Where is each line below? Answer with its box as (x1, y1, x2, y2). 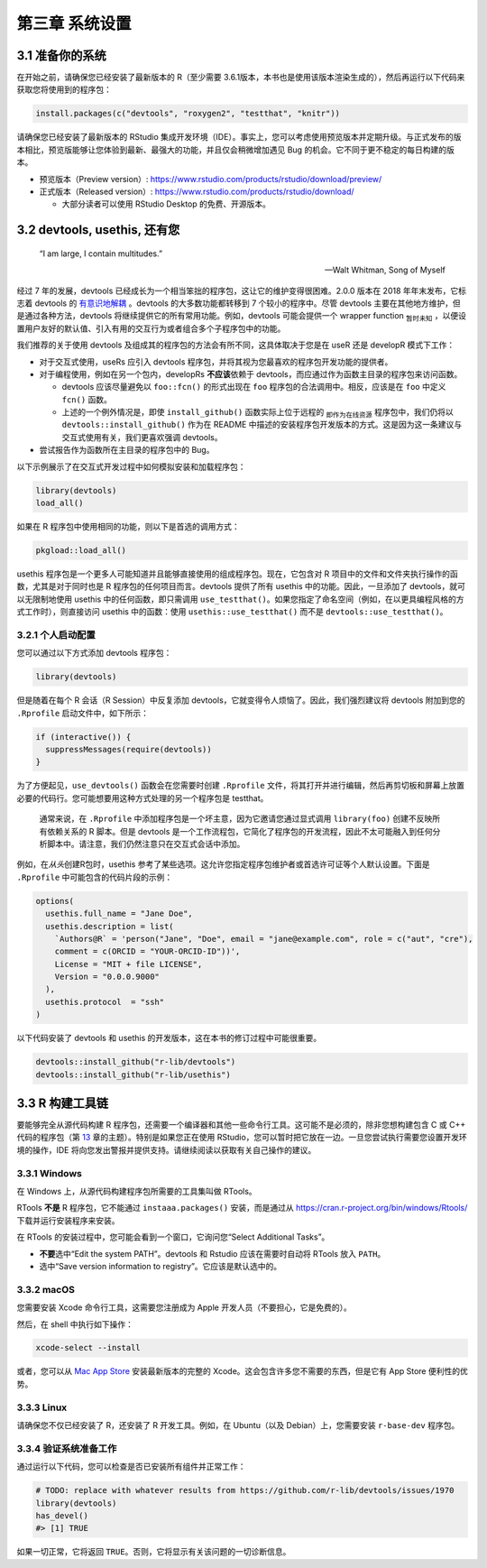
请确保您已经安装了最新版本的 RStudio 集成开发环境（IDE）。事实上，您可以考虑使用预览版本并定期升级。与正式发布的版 (16, 132, 462, 143)
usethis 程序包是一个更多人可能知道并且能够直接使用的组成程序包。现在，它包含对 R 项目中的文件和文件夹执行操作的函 (16, 568, 459, 579)
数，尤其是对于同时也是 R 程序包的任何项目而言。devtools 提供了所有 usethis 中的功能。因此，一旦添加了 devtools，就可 (16, 581, 466, 592)
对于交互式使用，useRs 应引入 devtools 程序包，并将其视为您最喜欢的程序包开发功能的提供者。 (39, 356, 393, 367)
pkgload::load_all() (35, 545, 126, 555)
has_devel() (35, 1510, 89, 1520)
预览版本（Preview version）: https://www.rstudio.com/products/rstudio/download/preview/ (39, 173, 382, 184)
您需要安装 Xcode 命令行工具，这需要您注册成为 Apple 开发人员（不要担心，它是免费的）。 (16, 1302, 352, 1313)
